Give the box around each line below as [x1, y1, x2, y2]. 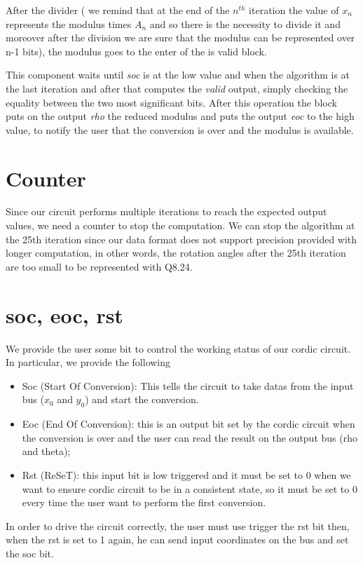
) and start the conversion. [85, 392, 199, 407]
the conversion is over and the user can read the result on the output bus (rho [22, 430, 357, 445]
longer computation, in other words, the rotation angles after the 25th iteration [6, 245, 346, 260]
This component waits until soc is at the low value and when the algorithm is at [6, 67, 350, 82]
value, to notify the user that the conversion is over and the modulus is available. [6, 122, 354, 137]
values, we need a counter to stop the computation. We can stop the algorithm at [6, 218, 355, 233]
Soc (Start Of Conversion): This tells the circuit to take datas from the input [22, 378, 354, 393]
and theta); [22, 444, 71, 459]
